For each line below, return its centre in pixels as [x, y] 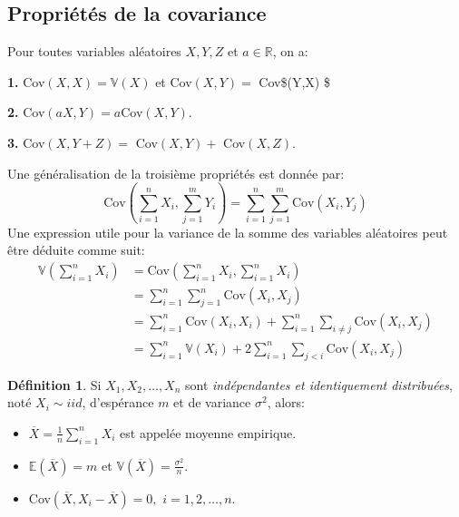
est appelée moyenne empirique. [208, 432]
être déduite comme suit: [76, 250]
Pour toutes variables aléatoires [94, 51]
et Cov [174, 81]
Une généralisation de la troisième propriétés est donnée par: [176, 173]
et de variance [212, 402]
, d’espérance [118, 402]
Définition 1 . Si [54, 384]
